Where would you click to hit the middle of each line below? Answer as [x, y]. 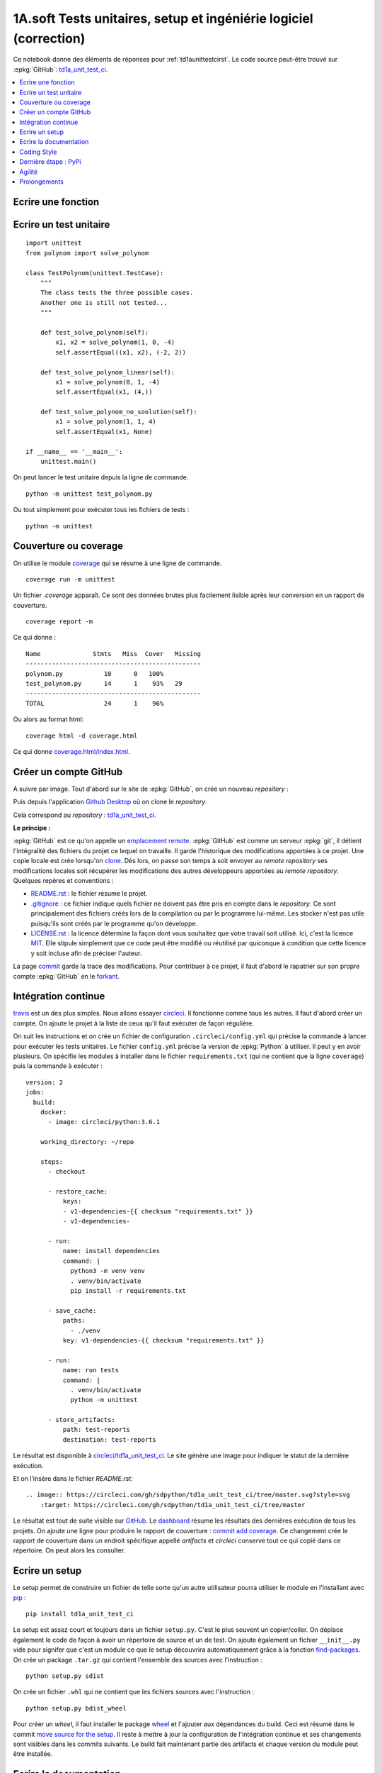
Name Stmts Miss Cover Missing [114, 654]
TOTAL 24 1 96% [95, 703]
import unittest [54, 243]
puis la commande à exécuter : [58, 1066]
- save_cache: [72, 1311]
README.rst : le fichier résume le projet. [89, 894]
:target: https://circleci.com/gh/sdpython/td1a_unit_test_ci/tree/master [173, 1505]
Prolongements [41, 182]
